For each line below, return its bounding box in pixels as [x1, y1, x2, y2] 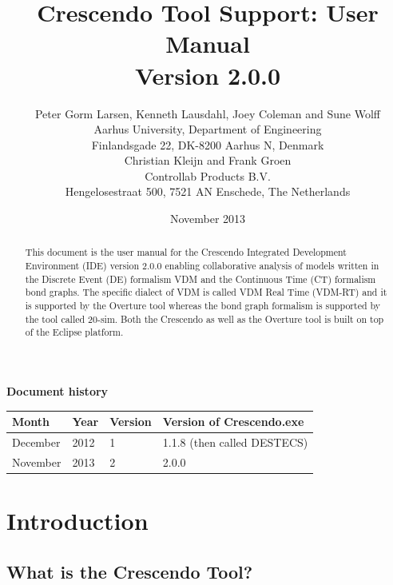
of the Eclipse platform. [25, 325, 124, 339]
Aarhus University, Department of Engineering [93, 121, 322, 137]
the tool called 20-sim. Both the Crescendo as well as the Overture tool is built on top [25, 312, 384, 325]
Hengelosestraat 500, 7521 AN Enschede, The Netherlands [65, 183, 351, 200]
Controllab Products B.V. [145, 167, 271, 184]
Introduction [6, 504, 149, 537]
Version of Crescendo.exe [162, 413, 304, 430]
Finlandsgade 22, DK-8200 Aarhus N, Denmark [91, 136, 324, 153]
